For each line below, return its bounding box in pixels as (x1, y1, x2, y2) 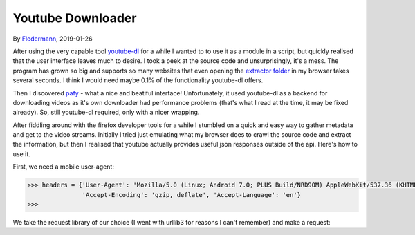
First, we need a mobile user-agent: (12, 162, 114, 171)
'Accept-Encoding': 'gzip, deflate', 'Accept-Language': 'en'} (82, 191, 301, 198)
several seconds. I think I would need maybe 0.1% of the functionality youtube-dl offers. (12, 76, 264, 84)
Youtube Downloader (12, 10, 137, 26)
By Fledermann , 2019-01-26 (12, 35, 93, 43)
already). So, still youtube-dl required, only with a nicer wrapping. (12, 108, 200, 117)
